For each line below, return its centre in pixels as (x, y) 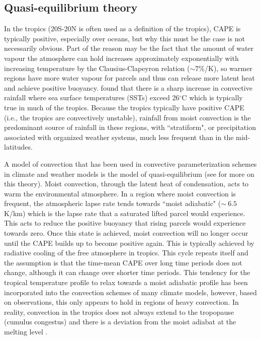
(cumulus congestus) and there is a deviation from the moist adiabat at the (120, 322)
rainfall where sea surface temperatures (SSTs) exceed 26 (92, 97)
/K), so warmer (229, 68)
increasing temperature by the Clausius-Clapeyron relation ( (97, 68)
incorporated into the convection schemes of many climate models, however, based (130, 292)
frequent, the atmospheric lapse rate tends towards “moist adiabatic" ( (113, 203)
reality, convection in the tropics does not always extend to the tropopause (119, 312)
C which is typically (212, 97)
